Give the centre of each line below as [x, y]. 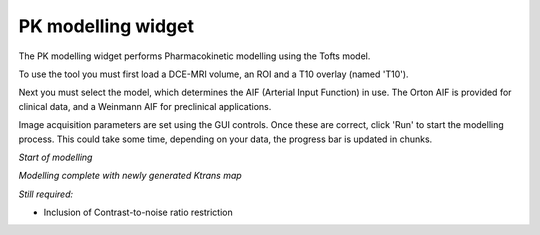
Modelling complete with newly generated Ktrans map [130, 176]
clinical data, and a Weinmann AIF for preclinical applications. [145, 106]
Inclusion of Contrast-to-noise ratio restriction [138, 212]
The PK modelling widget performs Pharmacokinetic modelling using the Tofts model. [194, 56]
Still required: [46, 194]
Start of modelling [55, 157]
